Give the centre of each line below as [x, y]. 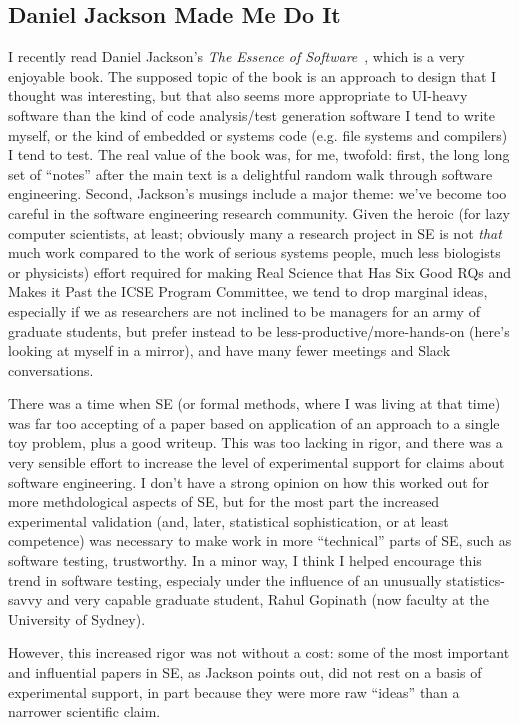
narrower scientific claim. [84, 711]
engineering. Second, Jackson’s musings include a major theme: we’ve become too [257, 193]
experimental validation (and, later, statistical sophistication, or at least [228, 520]
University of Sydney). [77, 618]
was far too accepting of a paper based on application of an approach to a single [254, 422]
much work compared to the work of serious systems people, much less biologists [254, 252]
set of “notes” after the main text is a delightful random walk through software [250, 173]
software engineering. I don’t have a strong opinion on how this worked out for [249, 481]
